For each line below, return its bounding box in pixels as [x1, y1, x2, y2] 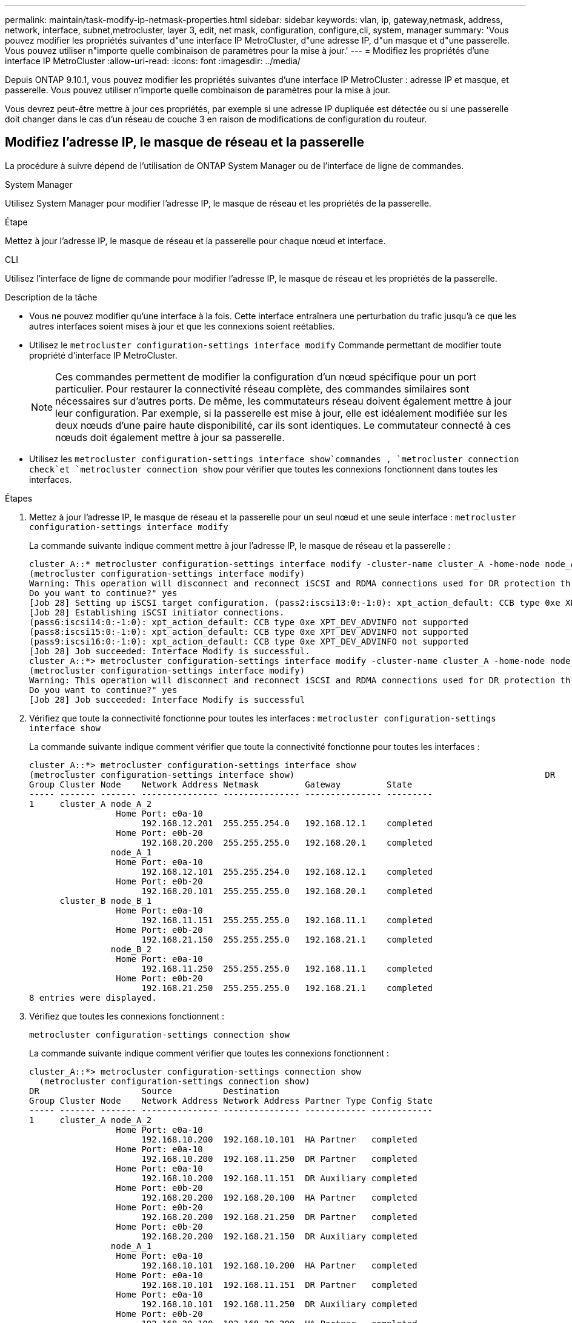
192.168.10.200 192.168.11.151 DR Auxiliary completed [141, 1173, 417, 1183]
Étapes [5, 492, 33, 503]
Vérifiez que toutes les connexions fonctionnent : [29, 1010, 225, 1021]
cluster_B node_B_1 [59, 895, 152, 906]
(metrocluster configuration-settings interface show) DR [29, 769, 556, 780]
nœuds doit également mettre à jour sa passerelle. [55, 431, 285, 443]
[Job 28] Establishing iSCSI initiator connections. [29, 607, 285, 617]
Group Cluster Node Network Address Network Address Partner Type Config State [29, 1095, 433, 1106]
